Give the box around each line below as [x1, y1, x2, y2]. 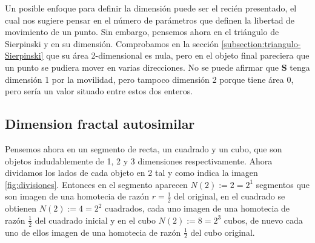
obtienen [5, 202, 37, 215]
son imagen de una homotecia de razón [5, 190, 150, 202]
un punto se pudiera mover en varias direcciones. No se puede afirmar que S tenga [5, 60, 310, 73]
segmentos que [256, 178, 310, 190]
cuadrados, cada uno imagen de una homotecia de [105, 202, 290, 215]
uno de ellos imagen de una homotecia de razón [5, 225, 181, 238]
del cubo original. [190, 225, 255, 238]
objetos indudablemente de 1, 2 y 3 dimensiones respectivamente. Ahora [5, 154, 273, 167]
